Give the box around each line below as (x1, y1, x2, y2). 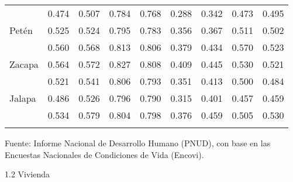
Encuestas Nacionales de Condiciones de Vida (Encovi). (5, 148, 204, 160)
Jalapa (9, 91, 36, 105)
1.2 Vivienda (5, 168, 50, 180)
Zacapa (9, 57, 39, 71)
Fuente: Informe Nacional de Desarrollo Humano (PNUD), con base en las (5, 137, 271, 149)
